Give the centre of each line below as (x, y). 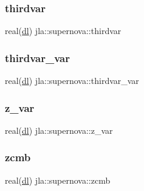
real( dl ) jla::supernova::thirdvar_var (72, 81)
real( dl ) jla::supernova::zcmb (58, 180)
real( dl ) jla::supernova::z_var (59, 130)
